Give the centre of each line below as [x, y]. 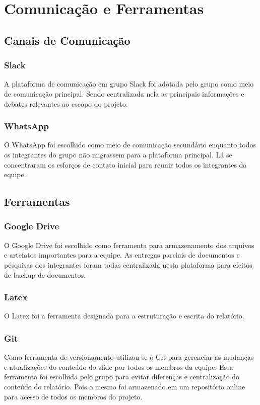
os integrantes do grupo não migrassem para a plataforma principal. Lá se [118, 154]
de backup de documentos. [45, 274]
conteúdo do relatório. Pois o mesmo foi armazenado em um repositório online [125, 386]
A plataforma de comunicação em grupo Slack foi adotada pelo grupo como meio [129, 84]
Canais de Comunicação [67, 40]
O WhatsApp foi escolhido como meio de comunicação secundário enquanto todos [130, 145]
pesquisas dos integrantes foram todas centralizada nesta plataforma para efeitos [128, 264]
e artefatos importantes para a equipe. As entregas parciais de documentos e [122, 255]
